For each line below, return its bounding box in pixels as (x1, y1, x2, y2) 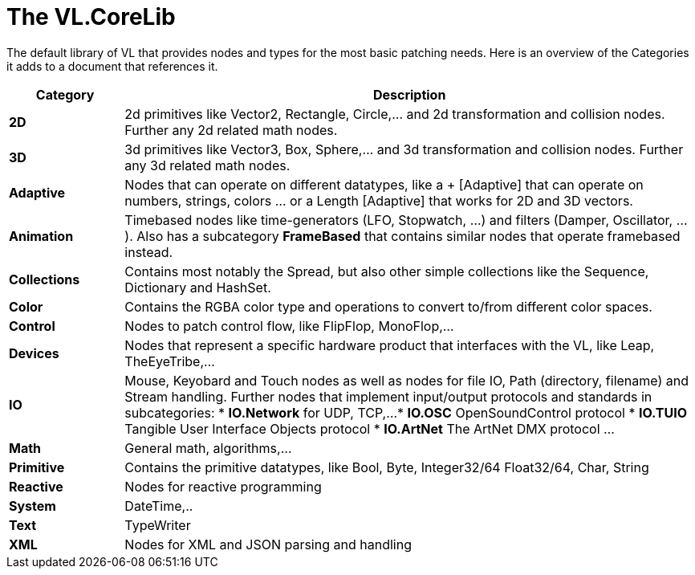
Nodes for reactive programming (124, 478, 322, 495)
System (9, 497, 56, 514)
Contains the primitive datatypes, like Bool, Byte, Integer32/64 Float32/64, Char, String (124, 459, 649, 475)
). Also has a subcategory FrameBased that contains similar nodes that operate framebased (124, 227, 681, 244)
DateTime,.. (124, 497, 193, 514)
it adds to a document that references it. (6, 59, 218, 73)
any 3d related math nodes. (124, 157, 291, 173)
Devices (9, 345, 59, 361)
